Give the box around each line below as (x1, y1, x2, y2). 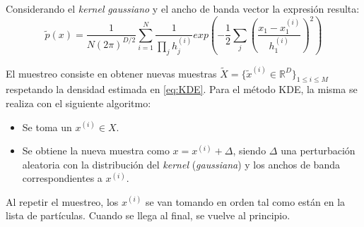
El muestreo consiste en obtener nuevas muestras (6, 66, 217, 80)
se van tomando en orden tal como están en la (145, 194, 346, 209)
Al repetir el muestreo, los (6, 194, 119, 209)
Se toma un (22, 119, 72, 134)
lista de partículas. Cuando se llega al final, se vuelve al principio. (6, 208, 290, 223)
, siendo (233, 143, 266, 158)
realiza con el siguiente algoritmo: (6, 95, 151, 110)
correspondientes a (22, 171, 102, 185)
